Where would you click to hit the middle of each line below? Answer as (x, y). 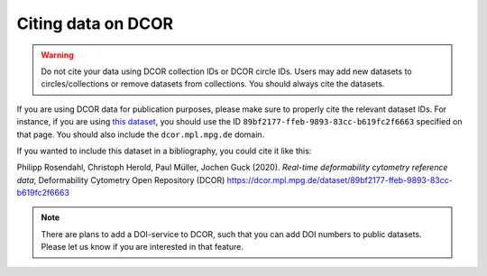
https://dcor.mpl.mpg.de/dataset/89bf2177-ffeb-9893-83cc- (340, 179)
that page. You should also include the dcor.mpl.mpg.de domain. (141, 134)
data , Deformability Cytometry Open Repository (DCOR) (121, 179)
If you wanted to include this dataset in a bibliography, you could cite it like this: (164, 151)
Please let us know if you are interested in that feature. (142, 247)
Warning (57, 55)
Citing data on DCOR (95, 23)
